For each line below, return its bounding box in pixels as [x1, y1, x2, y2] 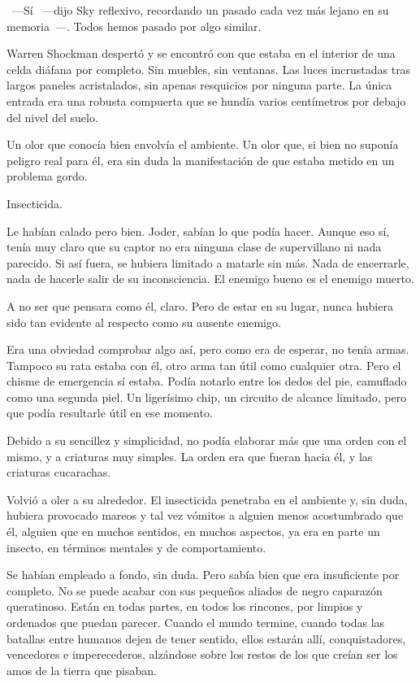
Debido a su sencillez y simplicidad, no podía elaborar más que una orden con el [6, 432, 407, 449]
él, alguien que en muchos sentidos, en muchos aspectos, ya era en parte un [6, 523, 380, 540]
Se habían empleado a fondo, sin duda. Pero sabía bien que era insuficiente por [6, 566, 400, 583]
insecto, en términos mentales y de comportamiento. [6, 538, 266, 555]
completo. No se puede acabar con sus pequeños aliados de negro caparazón [6, 582, 383, 599]
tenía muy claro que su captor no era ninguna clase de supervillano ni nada [6, 238, 382, 255]
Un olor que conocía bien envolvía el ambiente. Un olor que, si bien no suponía [6, 136, 399, 153]
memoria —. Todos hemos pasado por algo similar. [6, 17, 262, 34]
